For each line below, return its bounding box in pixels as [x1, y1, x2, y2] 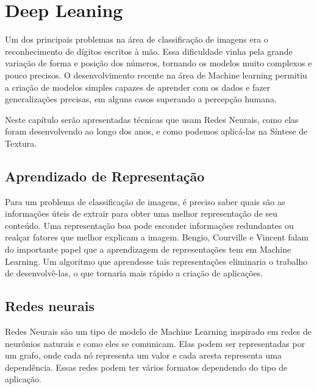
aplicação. [5, 373, 41, 385]
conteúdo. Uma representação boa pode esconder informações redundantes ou [5, 219, 294, 231]
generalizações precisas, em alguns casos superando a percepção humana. [5, 93, 277, 105]
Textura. [5, 136, 37, 149]
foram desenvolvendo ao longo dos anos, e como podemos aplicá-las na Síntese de [5, 125, 308, 138]
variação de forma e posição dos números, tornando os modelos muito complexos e [5, 57, 312, 69]
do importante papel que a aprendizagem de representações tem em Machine [5, 243, 291, 256]
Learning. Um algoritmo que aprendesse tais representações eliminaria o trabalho [5, 254, 308, 267]
